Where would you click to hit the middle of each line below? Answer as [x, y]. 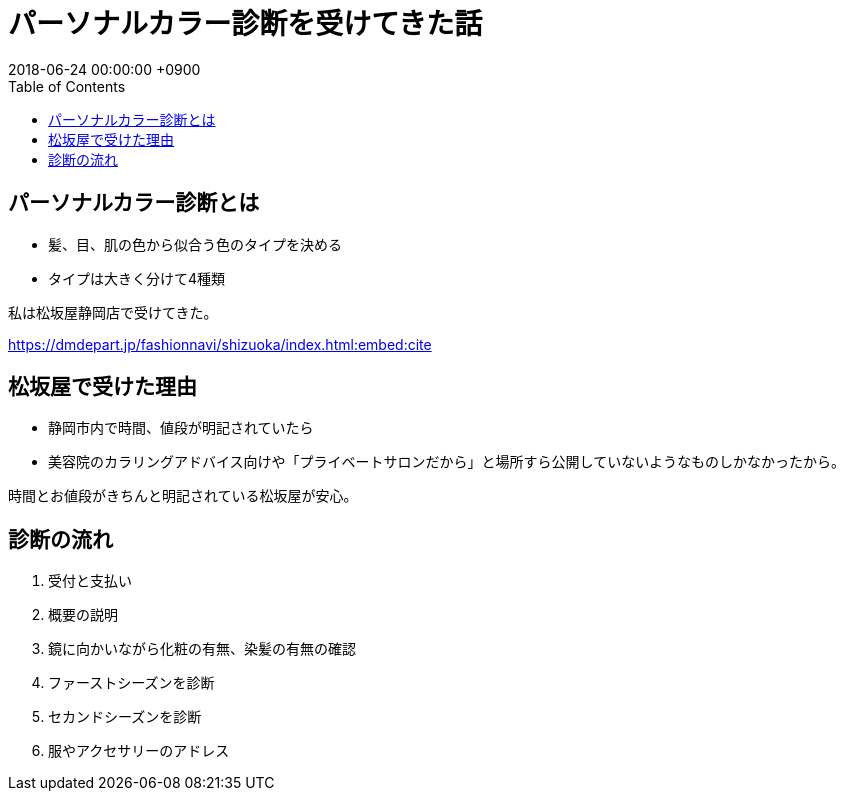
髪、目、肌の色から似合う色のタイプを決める [195, 244]
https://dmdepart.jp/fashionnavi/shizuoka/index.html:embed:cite [220, 344]
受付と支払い [90, 581]
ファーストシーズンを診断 [131, 683]
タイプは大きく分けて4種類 [137, 278]
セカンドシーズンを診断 [125, 717]
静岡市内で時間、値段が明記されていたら [181, 428]
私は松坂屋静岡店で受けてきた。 [113, 312]
